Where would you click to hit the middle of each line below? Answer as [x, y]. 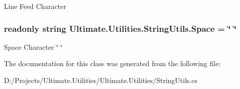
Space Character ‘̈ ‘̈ [33, 46]
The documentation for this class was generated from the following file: [112, 63]
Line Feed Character [35, 6]
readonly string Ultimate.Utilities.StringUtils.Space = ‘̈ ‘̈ [120, 28]
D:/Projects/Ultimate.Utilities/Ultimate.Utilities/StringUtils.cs [101, 80]
